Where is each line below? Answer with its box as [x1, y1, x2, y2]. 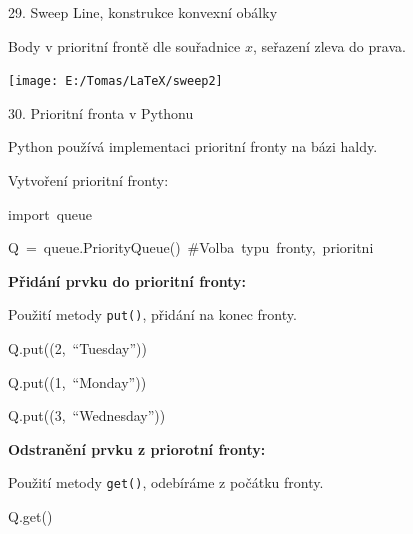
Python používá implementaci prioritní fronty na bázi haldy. [8, 136, 378, 157]
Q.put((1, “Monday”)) [8, 371, 147, 392]
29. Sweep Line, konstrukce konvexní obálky [8, 2, 278, 22]
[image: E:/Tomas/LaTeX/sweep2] [8, 74, 223, 89]
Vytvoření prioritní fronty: [8, 170, 169, 191]
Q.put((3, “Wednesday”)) [8, 405, 166, 426]
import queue [8, 203, 93, 224]
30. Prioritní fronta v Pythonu [8, 102, 194, 123]
